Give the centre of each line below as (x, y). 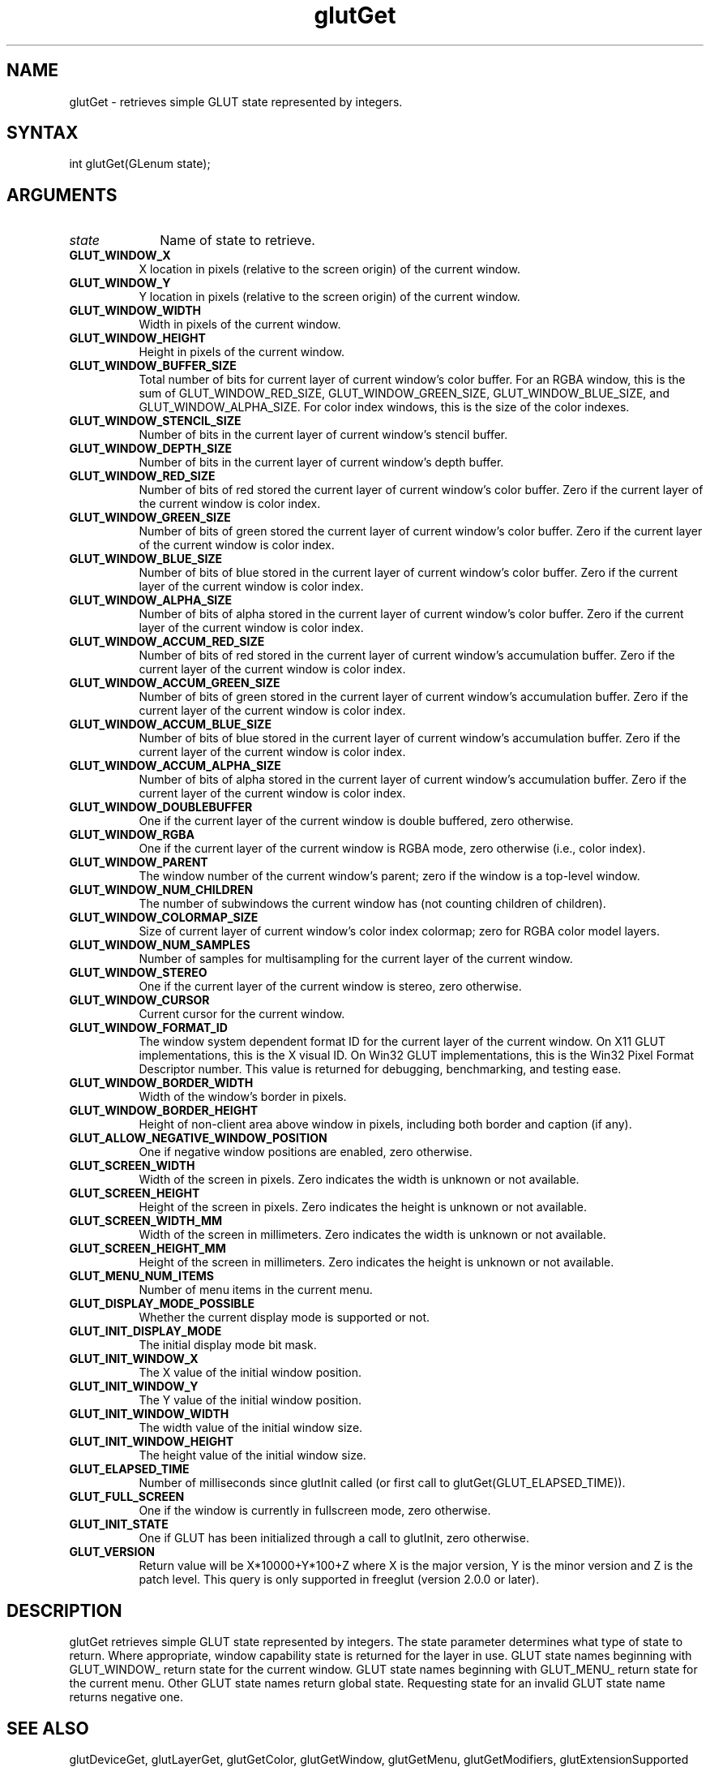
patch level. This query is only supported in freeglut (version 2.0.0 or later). (339, 1580)
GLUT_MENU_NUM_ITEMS (141, 1276)
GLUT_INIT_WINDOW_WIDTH (149, 1414)
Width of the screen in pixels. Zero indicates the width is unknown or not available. (359, 1180)
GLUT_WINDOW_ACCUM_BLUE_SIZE (170, 724)
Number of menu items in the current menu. (256, 1290)
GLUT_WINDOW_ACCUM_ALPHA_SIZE (175, 766)
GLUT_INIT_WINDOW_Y (134, 1387)
